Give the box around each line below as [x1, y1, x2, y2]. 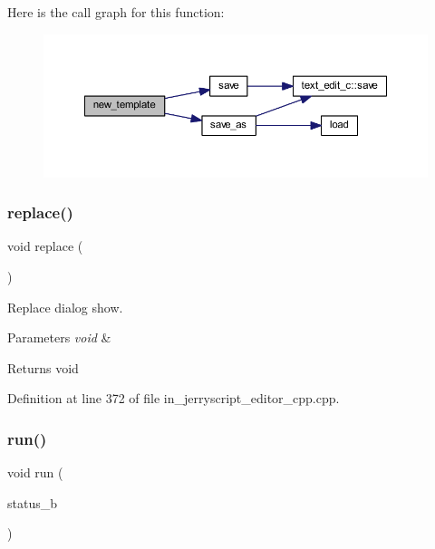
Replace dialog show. [7, 297, 123, 316]
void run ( [7, 463, 63, 482]
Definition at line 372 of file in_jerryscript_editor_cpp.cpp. [7, 389, 340, 408]
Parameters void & [7, 328, 111, 347]
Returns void [7, 358, 79, 377]
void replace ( [7, 236, 83, 255]
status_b [7, 493, 57, 512]
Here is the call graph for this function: [7, 3, 225, 21]
